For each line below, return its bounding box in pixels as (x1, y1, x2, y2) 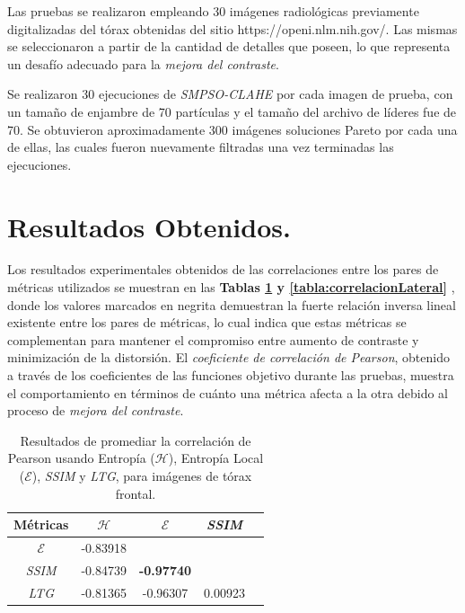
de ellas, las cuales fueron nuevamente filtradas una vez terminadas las (7, 138, 394, 156)
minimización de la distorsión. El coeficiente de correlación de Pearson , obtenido (7, 348, 450, 367)
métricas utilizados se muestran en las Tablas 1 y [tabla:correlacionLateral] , (7, 278, 455, 297)
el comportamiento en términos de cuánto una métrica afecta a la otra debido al (7, 383, 448, 402)
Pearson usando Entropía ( (7, 449, 155, 467)
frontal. (115, 484, 156, 502)
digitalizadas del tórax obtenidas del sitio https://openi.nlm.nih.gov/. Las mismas (7, 19, 458, 38)
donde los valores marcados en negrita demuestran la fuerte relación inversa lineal (7, 295, 456, 314)
